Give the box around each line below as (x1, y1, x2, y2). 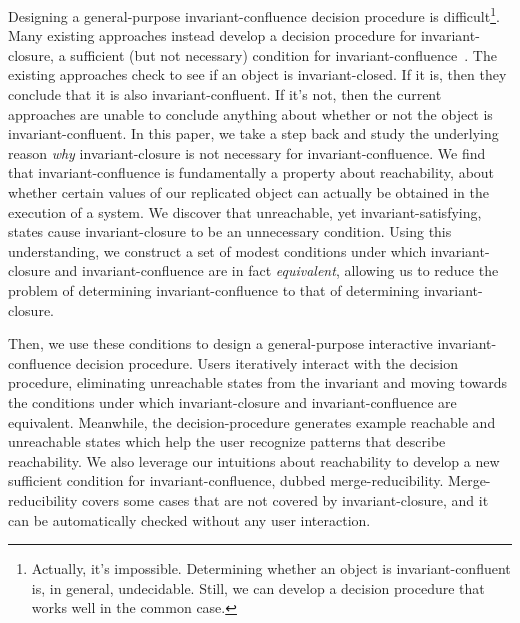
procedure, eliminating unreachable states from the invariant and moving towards (8, 372, 508, 393)
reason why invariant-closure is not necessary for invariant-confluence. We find (8, 142, 486, 163)
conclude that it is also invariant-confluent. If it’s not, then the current (8, 84, 442, 105)
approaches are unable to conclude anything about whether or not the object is (8, 103, 493, 124)
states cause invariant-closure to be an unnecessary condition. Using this (8, 221, 452, 242)
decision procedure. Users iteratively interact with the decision (75, 352, 459, 373)
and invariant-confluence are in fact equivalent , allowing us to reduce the (54, 260, 499, 281)
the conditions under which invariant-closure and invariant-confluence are (8, 391, 457, 412)
